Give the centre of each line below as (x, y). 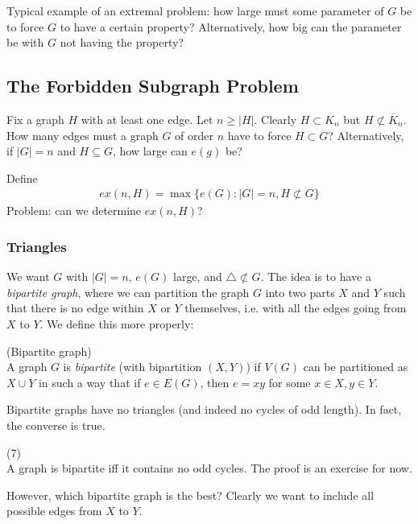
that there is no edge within (75, 308)
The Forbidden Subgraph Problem (153, 86)
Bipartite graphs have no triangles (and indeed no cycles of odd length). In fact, (204, 409)
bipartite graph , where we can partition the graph (128, 292)
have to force (259, 135)
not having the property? (122, 42)
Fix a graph (35, 119)
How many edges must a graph (83, 135)
